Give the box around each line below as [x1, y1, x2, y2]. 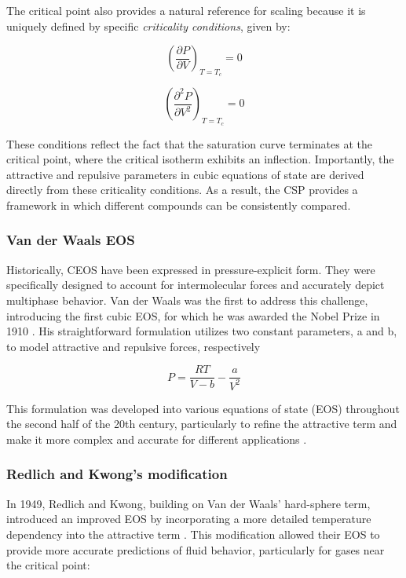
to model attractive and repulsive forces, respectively [6, 338, 261, 354]
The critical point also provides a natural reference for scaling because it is [6, 2, 366, 18]
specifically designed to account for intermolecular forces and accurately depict [6, 276, 385, 293]
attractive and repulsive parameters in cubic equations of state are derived [6, 166, 364, 182]
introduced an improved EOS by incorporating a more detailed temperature [6, 510, 371, 527]
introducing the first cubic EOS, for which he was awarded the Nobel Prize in [6, 307, 380, 324]
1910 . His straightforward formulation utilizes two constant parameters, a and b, [6, 323, 397, 339]
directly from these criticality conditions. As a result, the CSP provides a [6, 181, 358, 198]
